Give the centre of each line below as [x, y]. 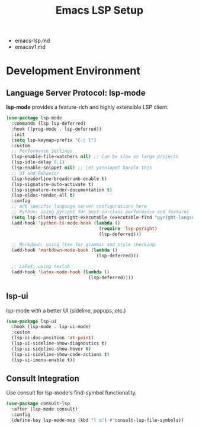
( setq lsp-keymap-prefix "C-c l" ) [54, 140]
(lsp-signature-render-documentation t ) [62, 190]
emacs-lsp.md [32, 41]
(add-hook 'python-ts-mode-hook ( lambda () [66, 223]
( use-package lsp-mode [34, 118]
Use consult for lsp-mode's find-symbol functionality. [72, 393]
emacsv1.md [30, 47]
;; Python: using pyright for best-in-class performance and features [100, 212]
